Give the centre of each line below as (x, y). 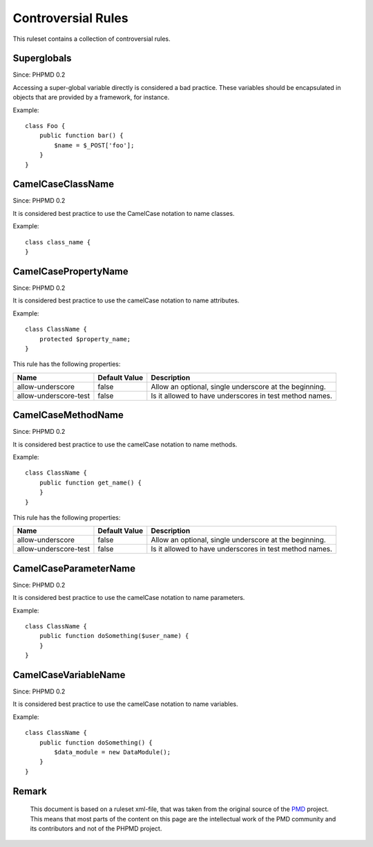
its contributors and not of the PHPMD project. (96, 829)
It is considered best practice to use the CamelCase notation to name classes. (124, 213)
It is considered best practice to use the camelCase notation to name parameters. (129, 598)
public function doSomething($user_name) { (114, 636)
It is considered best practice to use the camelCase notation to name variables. (125, 704)
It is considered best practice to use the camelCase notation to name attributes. (126, 300)
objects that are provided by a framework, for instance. (91, 98)
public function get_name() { (90, 482)
